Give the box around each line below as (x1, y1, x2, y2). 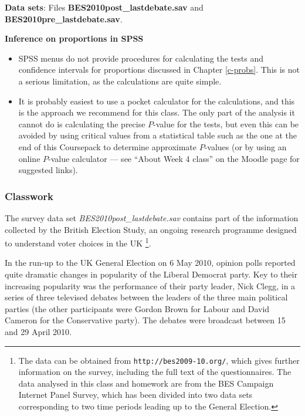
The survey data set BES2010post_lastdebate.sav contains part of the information (5, 211, 299, 224)
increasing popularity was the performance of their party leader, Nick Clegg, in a (5, 279, 296, 292)
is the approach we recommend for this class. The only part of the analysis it (18, 106, 295, 119)
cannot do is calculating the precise (18, 117, 145, 130)
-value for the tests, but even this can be (153, 117, 299, 130)
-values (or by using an (204, 140, 287, 153)
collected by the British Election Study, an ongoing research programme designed (5, 223, 297, 235)
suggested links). (18, 164, 78, 176)
